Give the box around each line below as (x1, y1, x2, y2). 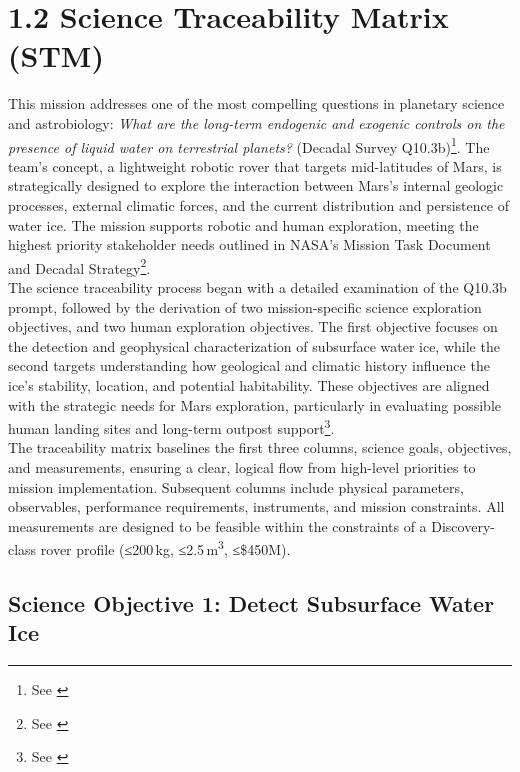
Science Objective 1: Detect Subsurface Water (8, 587, 495, 618)
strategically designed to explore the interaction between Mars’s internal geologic (8, 175, 504, 196)
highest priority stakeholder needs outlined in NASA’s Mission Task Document (8, 234, 491, 255)
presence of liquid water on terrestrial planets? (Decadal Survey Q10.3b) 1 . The (8, 133, 490, 157)
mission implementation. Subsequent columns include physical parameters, (8, 476, 464, 497)
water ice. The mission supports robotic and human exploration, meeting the (8, 214, 479, 235)
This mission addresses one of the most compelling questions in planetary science (8, 93, 505, 114)
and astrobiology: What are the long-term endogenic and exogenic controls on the (8, 112, 505, 133)
